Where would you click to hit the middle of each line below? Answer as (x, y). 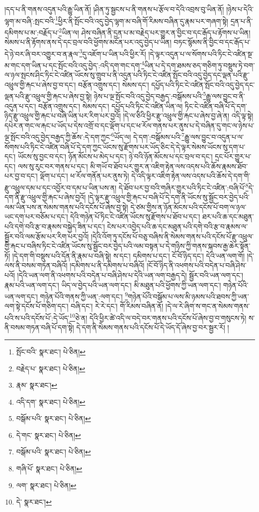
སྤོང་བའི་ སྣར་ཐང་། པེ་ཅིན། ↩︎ (51, 351)
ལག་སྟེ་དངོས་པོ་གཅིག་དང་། (37, 306)
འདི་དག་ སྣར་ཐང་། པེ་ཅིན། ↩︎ (51, 401)
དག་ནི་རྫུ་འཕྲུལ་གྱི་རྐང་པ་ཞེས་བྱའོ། (45, 197)
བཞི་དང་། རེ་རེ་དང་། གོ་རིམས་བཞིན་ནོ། (117, 306)
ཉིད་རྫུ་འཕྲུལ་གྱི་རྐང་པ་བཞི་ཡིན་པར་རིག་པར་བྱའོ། (63, 116)
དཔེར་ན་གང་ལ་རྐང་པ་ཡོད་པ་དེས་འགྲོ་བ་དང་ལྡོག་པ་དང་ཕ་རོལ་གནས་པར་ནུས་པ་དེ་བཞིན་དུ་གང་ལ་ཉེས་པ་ (129, 125)
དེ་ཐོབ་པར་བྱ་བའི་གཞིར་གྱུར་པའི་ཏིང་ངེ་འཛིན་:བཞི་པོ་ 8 (183, 187)
